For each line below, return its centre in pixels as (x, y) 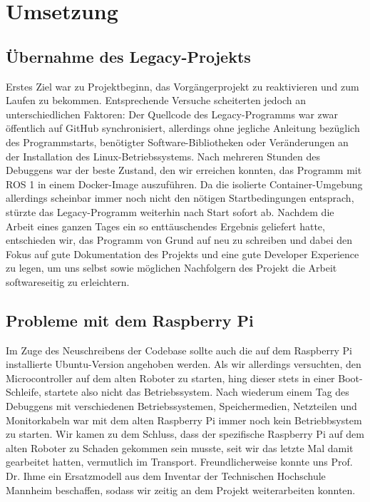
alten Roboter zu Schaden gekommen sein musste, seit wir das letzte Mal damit (180, 447)
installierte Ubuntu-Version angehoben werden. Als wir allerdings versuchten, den (184, 364)
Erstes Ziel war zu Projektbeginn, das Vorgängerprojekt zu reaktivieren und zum (183, 86)
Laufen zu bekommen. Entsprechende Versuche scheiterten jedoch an (156, 100)
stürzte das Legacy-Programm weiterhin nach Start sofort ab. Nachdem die (170, 211)
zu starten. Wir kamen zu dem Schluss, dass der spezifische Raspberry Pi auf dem (185, 434)
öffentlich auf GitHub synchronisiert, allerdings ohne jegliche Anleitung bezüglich (183, 128)
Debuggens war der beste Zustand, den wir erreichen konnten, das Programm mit (184, 170)
